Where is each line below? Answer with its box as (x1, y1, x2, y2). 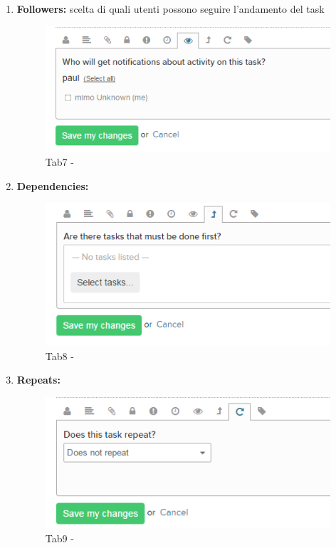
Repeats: (16, 372, 61, 387)
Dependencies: (16, 178, 89, 193)
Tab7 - (45, 154, 74, 169)
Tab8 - (45, 348, 74, 363)
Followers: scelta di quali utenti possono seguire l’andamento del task (16, 1, 325, 16)
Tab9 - (45, 530, 74, 545)
